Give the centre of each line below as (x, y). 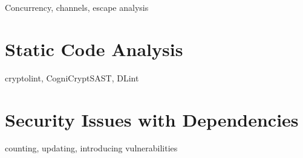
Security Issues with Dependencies (152, 119)
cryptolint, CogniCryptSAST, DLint (72, 77)
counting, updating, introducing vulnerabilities (91, 148)
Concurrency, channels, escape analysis (77, 7)
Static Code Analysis (94, 49)
